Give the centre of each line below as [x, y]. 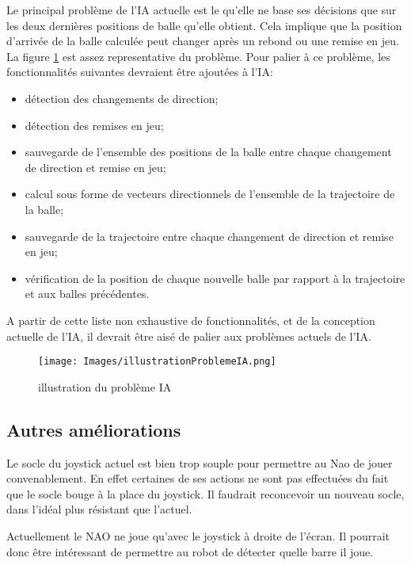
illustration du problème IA [105, 386]
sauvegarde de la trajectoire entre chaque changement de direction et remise [209, 236]
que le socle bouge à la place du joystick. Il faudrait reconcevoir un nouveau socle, [205, 493]
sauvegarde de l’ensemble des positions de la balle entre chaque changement [208, 152]
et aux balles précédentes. [87, 294]
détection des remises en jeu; [94, 125]
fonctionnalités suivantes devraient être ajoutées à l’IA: [140, 72]
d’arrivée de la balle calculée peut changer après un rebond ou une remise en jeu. [203, 41]
